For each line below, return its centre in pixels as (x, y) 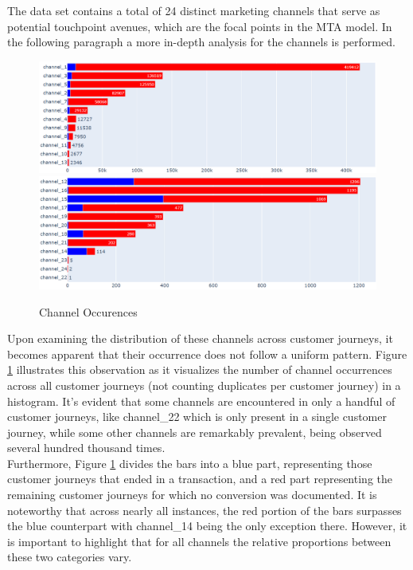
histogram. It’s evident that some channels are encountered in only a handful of (201, 401)
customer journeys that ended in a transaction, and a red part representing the (200, 479)
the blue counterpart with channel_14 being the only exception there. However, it (207, 526)
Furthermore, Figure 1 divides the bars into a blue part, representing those (190, 463)
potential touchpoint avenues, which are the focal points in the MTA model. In (200, 26)
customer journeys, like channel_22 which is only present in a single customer (197, 417)
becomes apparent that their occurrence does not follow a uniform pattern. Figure (207, 354)
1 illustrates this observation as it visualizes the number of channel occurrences (200, 370)
